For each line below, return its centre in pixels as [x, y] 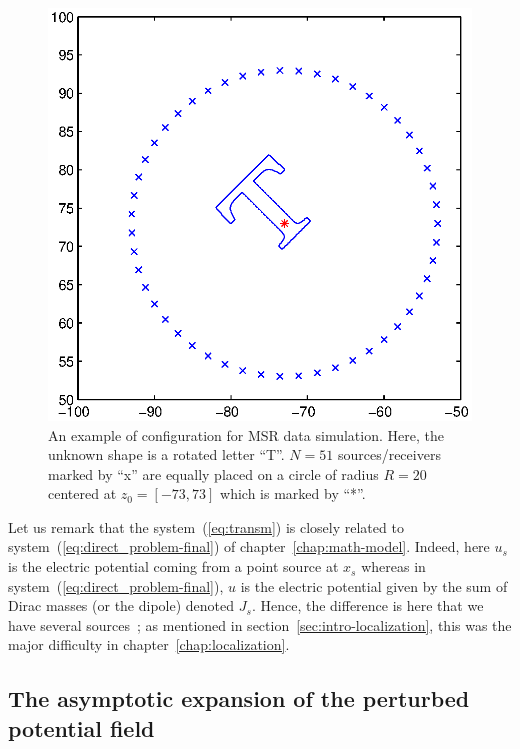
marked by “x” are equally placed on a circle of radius [213, 473]
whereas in [393, 566]
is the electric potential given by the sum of [374, 585]
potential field [81, 727]
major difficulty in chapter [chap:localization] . [149, 644]
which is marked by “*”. [293, 493]
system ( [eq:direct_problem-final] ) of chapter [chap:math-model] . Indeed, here [249, 546]
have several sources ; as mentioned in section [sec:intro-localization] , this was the [260, 624]
